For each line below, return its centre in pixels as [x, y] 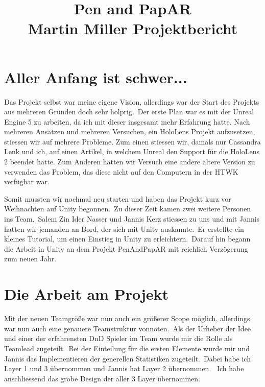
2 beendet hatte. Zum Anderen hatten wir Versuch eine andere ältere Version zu [130, 162]
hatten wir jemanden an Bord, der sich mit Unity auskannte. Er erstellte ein [124, 228]
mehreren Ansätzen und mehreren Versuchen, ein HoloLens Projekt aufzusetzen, [130, 131]
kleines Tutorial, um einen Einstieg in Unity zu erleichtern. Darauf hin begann [127, 239]
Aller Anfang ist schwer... [96, 77]
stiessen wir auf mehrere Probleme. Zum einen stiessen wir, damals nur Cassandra [132, 141]
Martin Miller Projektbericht [133, 28]
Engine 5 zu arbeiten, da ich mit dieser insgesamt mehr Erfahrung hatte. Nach [127, 121]
